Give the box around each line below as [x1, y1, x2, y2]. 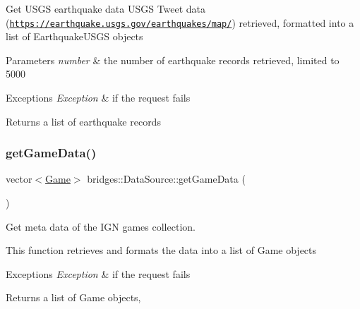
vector [6, 171, 32, 186]
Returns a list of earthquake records [6, 114, 161, 128]
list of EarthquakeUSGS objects [6, 29, 143, 44]
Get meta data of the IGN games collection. [6, 219, 196, 234]
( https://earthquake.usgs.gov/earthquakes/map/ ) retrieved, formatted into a [6, 15, 354, 30]
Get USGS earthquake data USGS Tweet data [6, 1, 206, 16]
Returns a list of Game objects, [6, 290, 141, 305]
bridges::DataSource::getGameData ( [87, 171, 246, 186]
